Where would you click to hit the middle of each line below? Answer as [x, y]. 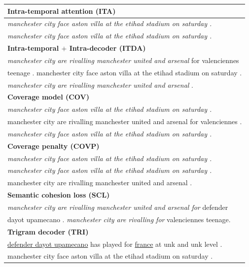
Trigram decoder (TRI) [48, 231]
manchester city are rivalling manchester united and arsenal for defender [118, 207]
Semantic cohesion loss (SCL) [59, 195]
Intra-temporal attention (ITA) [62, 11]
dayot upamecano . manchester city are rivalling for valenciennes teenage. [119, 219]
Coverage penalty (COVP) [53, 146]
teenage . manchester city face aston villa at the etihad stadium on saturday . [125, 72]
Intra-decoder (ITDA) [107, 48]
